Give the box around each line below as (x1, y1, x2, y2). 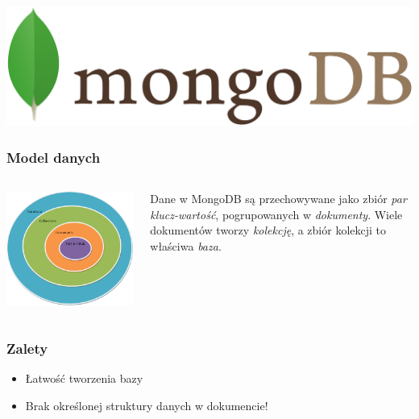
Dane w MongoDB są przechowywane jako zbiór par (150, 189, 407, 206)
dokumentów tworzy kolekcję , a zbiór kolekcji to (150, 222, 387, 239)
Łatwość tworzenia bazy (25, 370, 143, 387)
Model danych (6, 147, 101, 167)
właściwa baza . (150, 237, 222, 254)
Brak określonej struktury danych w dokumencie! (25, 396, 268, 413)
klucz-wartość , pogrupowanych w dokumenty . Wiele (150, 205, 403, 222)
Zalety (6, 338, 48, 358)
